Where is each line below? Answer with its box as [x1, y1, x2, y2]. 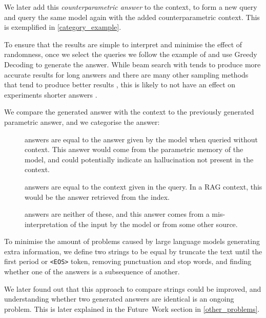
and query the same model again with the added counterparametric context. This [4, 11, 260, 22]
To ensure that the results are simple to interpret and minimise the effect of [4, 39, 242, 49]
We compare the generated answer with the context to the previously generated [4, 106, 254, 117]
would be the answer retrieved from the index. [25, 191, 170, 202]
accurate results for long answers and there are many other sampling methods [4, 69, 249, 80]
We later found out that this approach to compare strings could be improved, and [4, 283, 261, 294]
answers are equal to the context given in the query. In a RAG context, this [25, 181, 262, 192]
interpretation [25, 218, 68, 229]
